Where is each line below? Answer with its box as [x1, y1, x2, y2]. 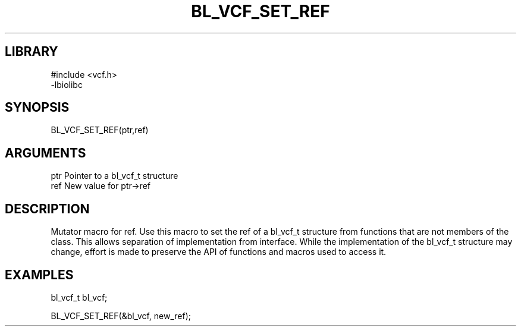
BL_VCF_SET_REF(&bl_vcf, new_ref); [51, 310, 192, 321]
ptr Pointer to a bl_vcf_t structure [51, 171, 178, 181]
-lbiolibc [51, 79, 83, 90]
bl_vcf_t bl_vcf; [51, 292, 108, 302]
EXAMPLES [5, 267, 74, 282]
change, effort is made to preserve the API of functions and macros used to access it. [51, 247, 387, 257]
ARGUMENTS [5, 145, 86, 160]
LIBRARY [5, 44, 58, 59]
